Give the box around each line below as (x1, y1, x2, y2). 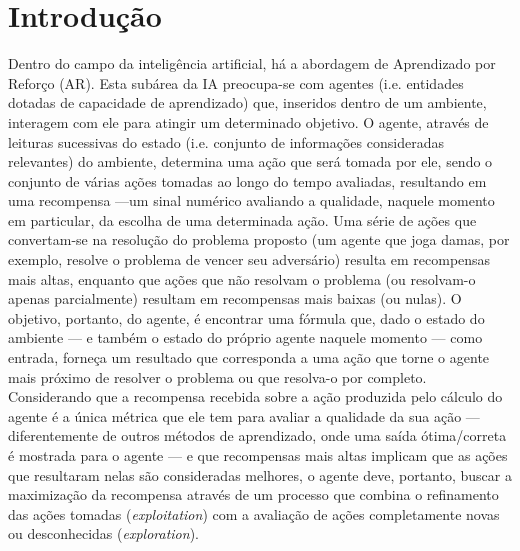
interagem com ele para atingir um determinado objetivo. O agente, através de (8, 111, 489, 132)
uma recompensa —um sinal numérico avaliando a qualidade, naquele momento (8, 190, 495, 211)
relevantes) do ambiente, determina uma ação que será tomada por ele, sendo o (8, 151, 493, 172)
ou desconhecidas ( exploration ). (8, 523, 199, 544)
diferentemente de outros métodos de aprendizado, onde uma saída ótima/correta (8, 425, 507, 446)
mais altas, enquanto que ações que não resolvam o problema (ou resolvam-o (8, 268, 476, 289)
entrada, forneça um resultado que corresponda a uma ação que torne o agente (8, 347, 490, 368)
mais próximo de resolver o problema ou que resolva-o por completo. (8, 366, 427, 387)
